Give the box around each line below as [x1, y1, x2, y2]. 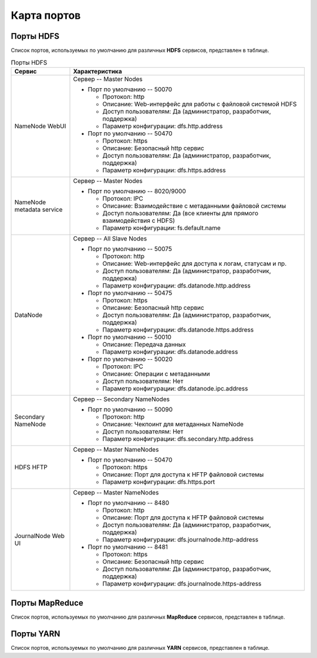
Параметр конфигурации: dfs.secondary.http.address [102, 435, 254, 443]
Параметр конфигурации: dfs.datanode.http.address [102, 281, 251, 289]
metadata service [14, 205, 63, 213]
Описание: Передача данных [102, 340, 186, 348]
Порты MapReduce [11, 598, 83, 608]
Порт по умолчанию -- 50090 [87, 405, 173, 413]
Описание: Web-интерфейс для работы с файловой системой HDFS [102, 100, 297, 108]
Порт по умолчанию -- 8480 [87, 499, 170, 507]
